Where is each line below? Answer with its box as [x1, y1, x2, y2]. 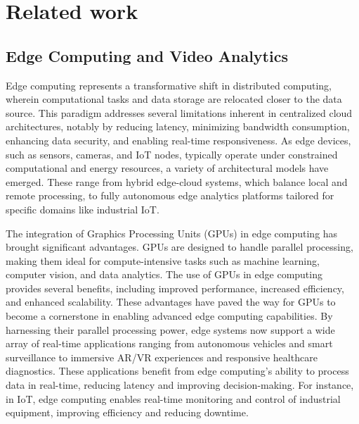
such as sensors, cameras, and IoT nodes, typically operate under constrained [6, 146, 338, 161]
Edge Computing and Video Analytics [6, 44, 288, 66]
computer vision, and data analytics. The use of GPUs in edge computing [6, 267, 322, 282]
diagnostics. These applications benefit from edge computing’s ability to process [6, 363, 349, 378]
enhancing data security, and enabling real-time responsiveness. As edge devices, [6, 132, 351, 147]
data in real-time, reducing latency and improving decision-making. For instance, [6, 378, 354, 392]
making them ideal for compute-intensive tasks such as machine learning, [6, 253, 320, 268]
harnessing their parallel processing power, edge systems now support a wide [6, 322, 335, 337]
